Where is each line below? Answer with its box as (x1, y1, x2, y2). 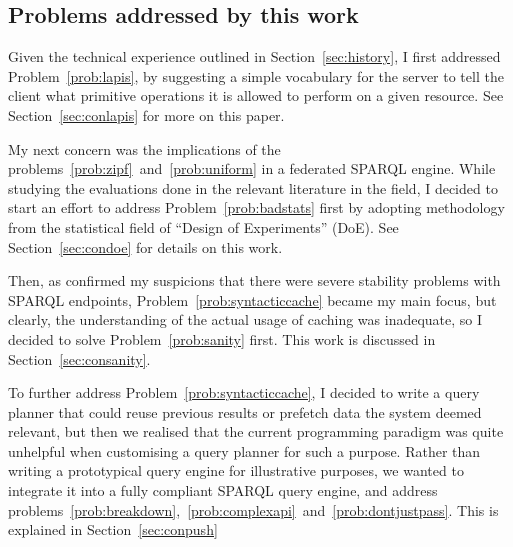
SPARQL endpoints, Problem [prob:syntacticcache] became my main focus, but (8, 289, 497, 310)
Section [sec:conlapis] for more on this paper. (8, 104, 285, 125)
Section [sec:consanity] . (8, 348, 151, 369)
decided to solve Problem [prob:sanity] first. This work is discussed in (8, 328, 436, 349)
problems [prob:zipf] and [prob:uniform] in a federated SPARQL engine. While (8, 158, 496, 179)
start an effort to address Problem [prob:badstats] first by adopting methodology (8, 197, 505, 218)
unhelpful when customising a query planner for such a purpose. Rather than (8, 440, 481, 461)
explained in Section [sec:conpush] (8, 519, 218, 540)
